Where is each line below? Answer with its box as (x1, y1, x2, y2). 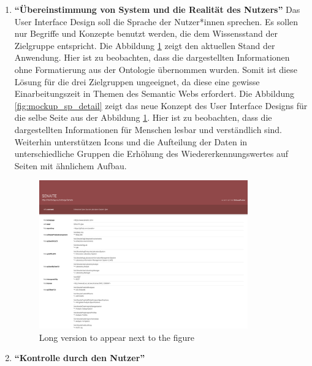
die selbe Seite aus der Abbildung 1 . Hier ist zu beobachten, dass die (14, 111, 272, 124)
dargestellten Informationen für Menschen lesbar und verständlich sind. (14, 123, 282, 135)
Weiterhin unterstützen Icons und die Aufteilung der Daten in (14, 135, 248, 148)
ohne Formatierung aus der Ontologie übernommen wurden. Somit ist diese (14, 63, 297, 75)
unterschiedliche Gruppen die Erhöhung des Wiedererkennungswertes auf (14, 147, 288, 160)
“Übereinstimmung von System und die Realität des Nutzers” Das (14, 3, 300, 15)
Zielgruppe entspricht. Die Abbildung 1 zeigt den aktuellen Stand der (14, 39, 275, 51)
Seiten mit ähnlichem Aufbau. (14, 159, 127, 172)
